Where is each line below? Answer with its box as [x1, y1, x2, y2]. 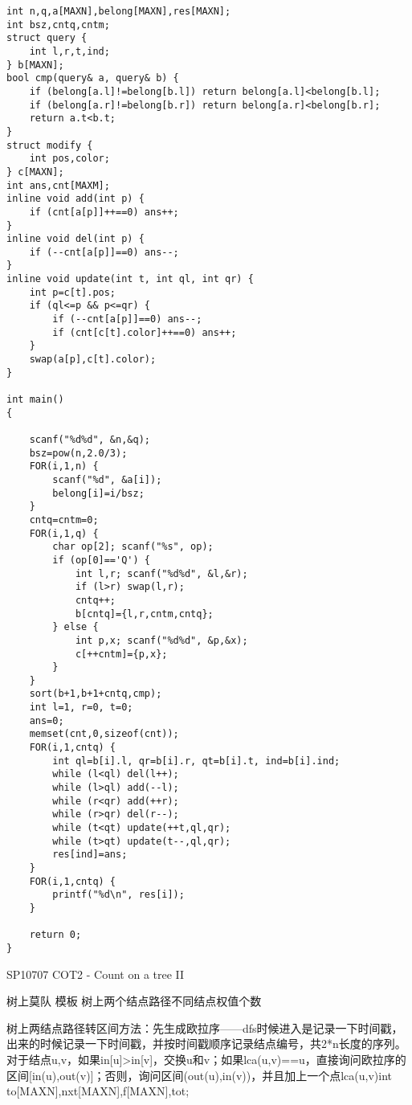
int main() [6, 394, 64, 406]
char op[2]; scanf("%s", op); [52, 541, 214, 553]
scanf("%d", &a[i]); [52, 473, 162, 485]
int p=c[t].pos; [29, 286, 116, 298]
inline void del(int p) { [6, 233, 145, 245]
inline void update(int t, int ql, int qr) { [6, 273, 254, 285]
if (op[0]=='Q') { [52, 554, 150, 566]
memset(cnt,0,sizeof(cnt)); [29, 728, 179, 740]
